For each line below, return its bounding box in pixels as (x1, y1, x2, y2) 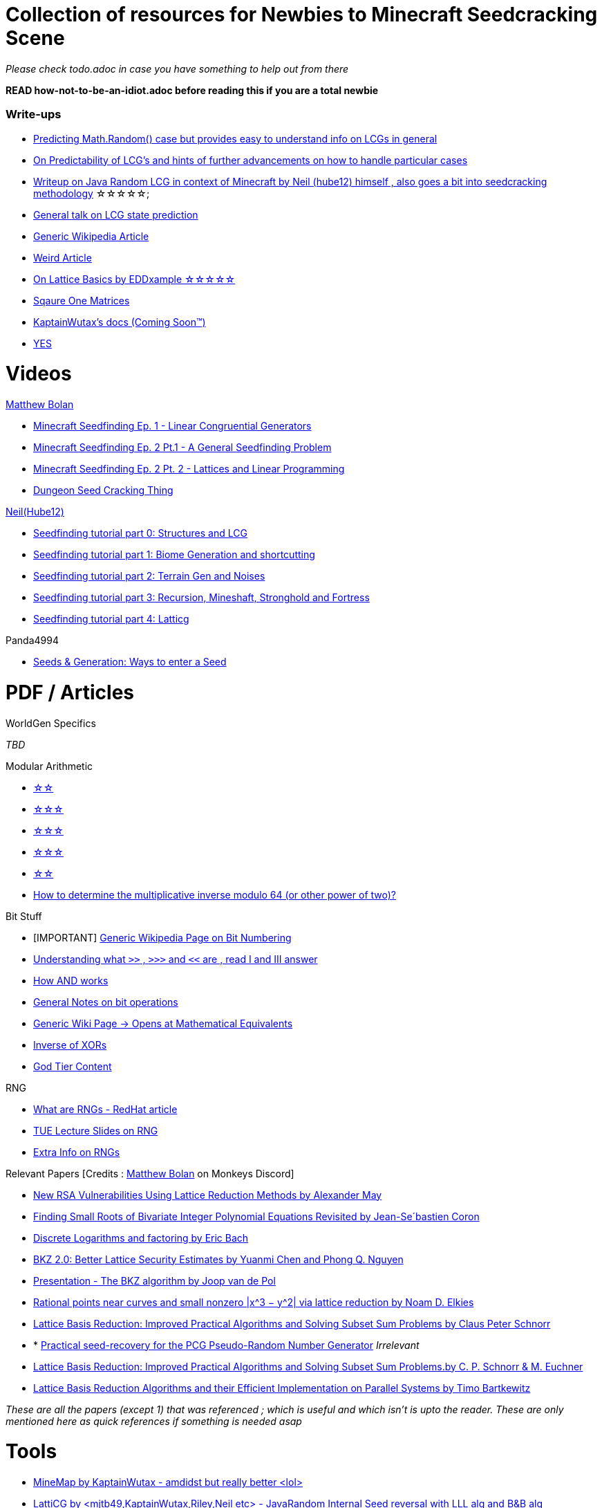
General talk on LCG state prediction (33, 208, 198, 221)
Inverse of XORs (33, 1038, 107, 1051)
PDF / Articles (6, 680, 135, 704)
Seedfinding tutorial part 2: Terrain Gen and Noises (33, 570, 265, 582)
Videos (6, 362, 72, 386)
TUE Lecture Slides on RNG (33, 1124, 158, 1137)
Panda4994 (6, 634, 59, 646)
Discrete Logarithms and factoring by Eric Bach (33, 1231, 249, 1244)
